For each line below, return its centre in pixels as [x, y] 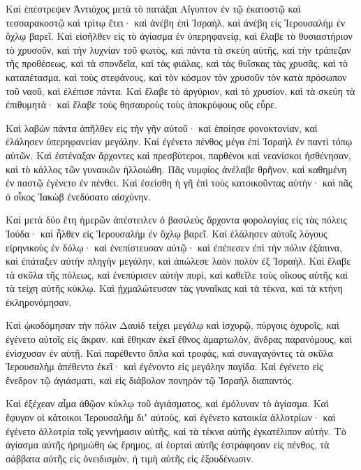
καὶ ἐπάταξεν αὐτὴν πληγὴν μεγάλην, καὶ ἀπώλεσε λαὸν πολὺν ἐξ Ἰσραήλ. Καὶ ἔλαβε [178, 261]
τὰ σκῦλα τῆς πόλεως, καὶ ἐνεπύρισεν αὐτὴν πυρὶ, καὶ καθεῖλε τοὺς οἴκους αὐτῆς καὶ [177, 274]
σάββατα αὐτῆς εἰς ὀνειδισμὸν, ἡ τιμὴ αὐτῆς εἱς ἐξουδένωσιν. [130, 458]
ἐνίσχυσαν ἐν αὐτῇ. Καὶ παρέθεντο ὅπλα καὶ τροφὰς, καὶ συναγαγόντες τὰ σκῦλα [169, 352]
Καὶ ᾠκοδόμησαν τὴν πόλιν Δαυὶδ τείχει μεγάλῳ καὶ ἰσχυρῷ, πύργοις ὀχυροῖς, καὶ [172, 325]
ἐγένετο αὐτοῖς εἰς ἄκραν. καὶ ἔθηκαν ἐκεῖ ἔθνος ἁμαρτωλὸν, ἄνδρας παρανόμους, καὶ [179, 339]
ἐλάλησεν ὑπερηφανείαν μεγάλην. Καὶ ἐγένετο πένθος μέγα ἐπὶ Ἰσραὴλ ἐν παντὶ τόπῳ [179, 141]
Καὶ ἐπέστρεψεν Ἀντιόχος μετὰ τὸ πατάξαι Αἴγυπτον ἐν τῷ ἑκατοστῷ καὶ [153, 8]
